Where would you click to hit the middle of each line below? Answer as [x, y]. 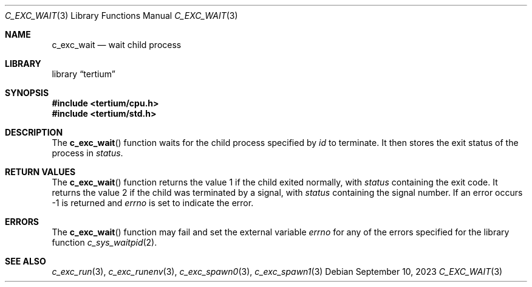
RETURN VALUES [40, 172]
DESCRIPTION [34, 132]
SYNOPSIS [27, 93]
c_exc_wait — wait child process [117, 45]
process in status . [87, 153]
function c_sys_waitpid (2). [104, 242]
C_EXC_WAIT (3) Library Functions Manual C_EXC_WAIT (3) [121, 16]
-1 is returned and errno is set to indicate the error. [153, 203]
